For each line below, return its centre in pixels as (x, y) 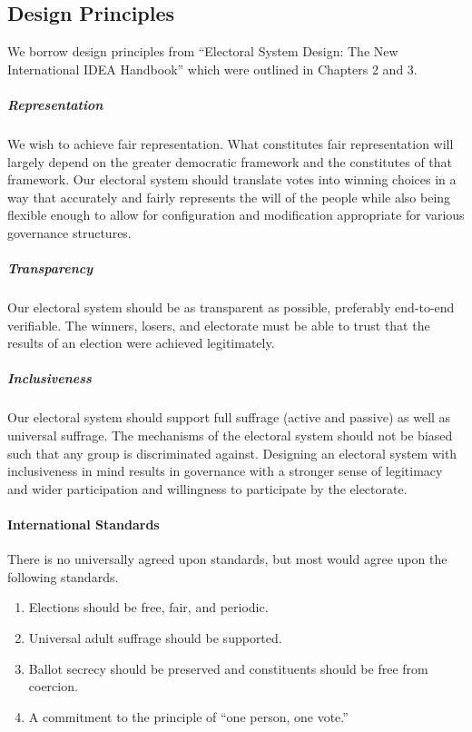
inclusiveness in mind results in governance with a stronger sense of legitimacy (225, 471)
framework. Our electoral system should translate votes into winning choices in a (232, 179)
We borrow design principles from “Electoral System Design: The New (203, 51)
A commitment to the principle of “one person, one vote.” (188, 716)
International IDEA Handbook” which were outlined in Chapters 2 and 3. (212, 69)
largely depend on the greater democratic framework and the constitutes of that (230, 161)
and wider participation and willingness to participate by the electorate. (207, 488)
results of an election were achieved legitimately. (141, 343)
